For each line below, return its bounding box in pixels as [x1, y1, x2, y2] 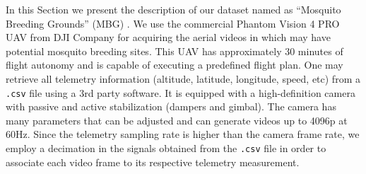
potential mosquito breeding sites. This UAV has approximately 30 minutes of [6, 43, 343, 58]
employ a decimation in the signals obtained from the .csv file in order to [6, 141, 326, 155]
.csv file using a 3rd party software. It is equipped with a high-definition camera [6, 85, 355, 100]
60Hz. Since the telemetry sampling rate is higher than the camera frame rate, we [6, 127, 360, 141]
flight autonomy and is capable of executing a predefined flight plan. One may [6, 57, 343, 72]
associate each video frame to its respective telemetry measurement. [6, 154, 300, 169]
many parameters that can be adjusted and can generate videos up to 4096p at [6, 112, 348, 127]
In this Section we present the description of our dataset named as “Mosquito [6, 2, 341, 16]
